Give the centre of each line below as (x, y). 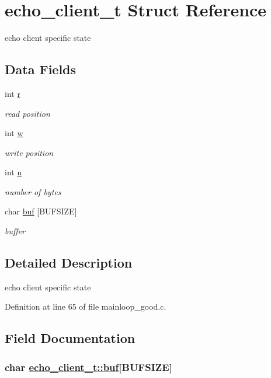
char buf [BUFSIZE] (41, 211)
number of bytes (33, 191)
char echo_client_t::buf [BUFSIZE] (88, 367)
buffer (15, 231)
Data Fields (41, 69)
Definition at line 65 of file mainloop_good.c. (86, 306)
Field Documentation (70, 338)
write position (29, 152)
